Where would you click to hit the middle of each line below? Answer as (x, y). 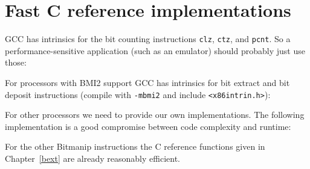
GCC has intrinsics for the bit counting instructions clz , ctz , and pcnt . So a (148, 39)
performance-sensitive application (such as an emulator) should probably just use (155, 50)
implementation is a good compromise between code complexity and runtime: (148, 126)
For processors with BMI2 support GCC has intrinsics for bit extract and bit (147, 82)
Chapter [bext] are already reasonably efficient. (92, 158)
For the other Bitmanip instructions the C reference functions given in (135, 146)
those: (16, 62)
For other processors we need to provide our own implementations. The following (155, 115)
